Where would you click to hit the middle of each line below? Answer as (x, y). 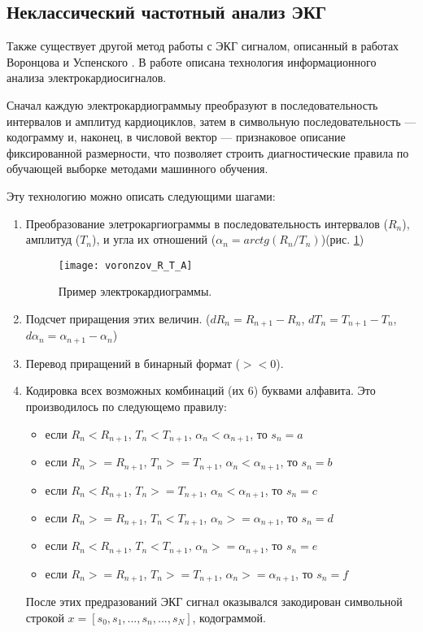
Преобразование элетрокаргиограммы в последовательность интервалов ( (207, 223)
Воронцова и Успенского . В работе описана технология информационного (192, 61)
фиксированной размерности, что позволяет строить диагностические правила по (208, 152)
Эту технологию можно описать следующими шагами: (141, 195)
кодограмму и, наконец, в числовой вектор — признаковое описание (176, 137)
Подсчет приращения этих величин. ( (118, 318)
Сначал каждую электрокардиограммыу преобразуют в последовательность (192, 104)
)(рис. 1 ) (342, 239)
